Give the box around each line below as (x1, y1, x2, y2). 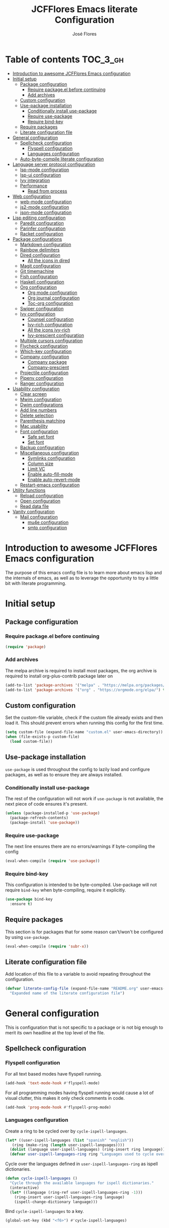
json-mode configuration (20, 209, 72, 215)
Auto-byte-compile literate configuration (20, 156, 104, 162)
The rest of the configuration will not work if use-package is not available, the (5, 796, 163, 802)
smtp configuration (27, 524, 67, 531)
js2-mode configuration (20, 204, 69, 210)
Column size (27, 460, 54, 466)
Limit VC (27, 466, 45, 472)
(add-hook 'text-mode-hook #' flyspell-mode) (5, 1080, 100, 1086)
